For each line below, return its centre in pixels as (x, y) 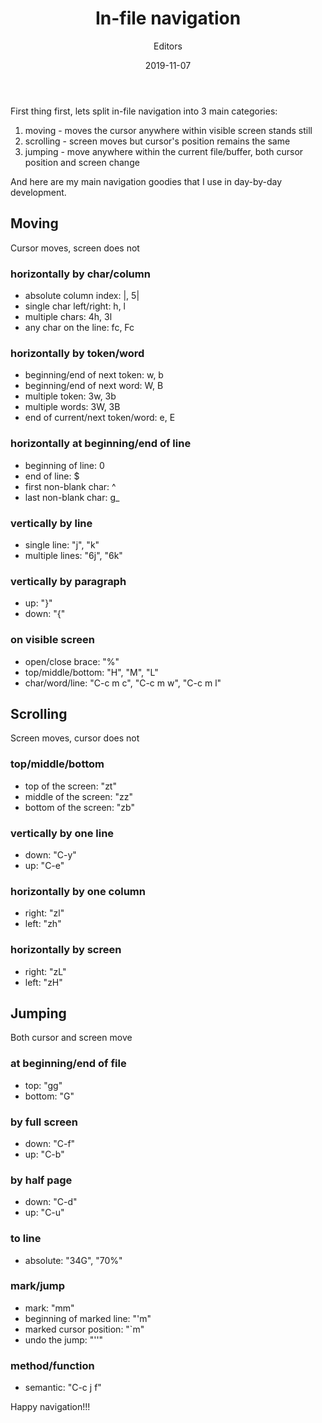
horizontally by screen (66, 950)
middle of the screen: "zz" (79, 796)
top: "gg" (43, 1085)
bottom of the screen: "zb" (79, 807)
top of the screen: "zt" (70, 786)
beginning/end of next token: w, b (94, 375)
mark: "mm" (49, 1308)
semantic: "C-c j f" (63, 1388)
